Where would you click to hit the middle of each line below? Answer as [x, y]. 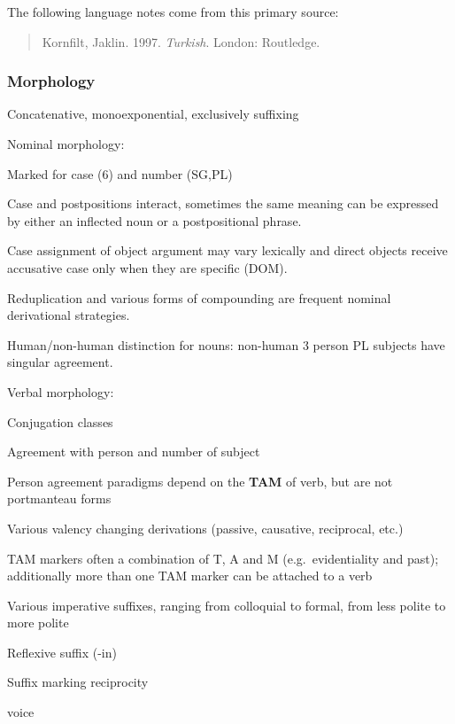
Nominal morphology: [66, 144]
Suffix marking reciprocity [78, 682]
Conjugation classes [60, 421]
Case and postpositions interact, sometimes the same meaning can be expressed [223, 203]
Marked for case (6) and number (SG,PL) [120, 173]
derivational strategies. [69, 315]
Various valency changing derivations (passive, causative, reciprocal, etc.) [205, 528]
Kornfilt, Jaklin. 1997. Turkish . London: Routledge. [181, 41]
